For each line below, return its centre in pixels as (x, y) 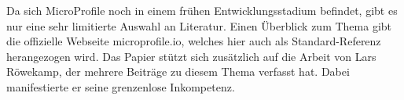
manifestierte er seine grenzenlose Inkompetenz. (121, 86)
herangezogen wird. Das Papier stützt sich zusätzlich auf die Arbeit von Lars (191, 56)
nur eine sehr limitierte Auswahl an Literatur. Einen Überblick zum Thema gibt (199, 25)
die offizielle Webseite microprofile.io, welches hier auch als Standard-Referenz (194, 41)
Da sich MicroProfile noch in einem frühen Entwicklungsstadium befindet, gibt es (202, 10)
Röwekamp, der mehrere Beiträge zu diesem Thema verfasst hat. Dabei (178, 71)
